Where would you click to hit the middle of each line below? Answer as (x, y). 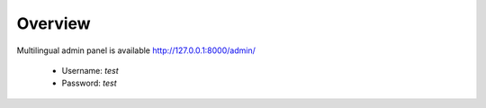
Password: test (89, 83)
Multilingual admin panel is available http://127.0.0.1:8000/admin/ (136, 50)
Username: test (90, 70)
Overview (54, 23)
